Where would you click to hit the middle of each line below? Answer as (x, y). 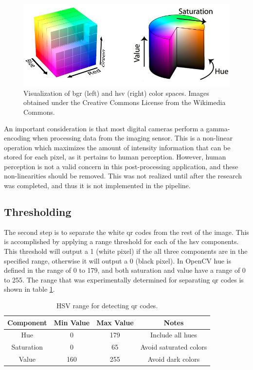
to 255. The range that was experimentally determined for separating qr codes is (124, 279)
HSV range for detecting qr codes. (107, 306)
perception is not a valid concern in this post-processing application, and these (121, 166)
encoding (17, 138)
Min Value (72, 322)
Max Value (115, 322)
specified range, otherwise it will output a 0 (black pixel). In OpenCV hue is (117, 260)
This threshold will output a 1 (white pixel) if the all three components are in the (126, 251)
